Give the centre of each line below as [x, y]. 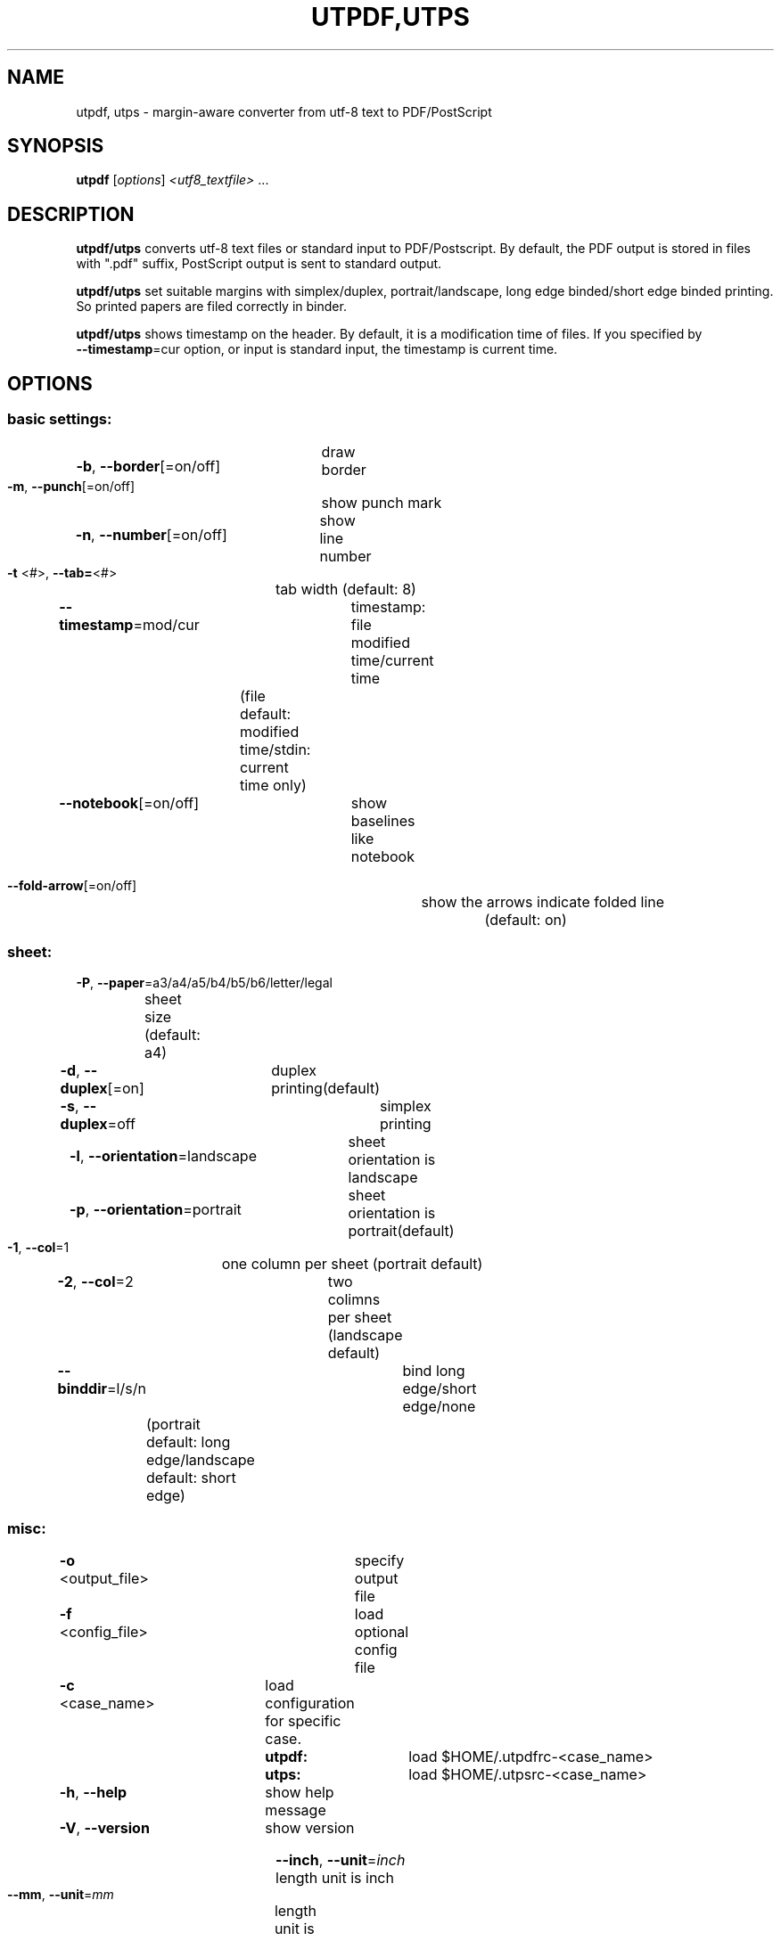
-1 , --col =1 [38, 1248]
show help [300, 1792]
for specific [303, 1721]
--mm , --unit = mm [61, 1894]
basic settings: [60, 419]
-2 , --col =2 [95, 1282]
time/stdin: [275, 749]
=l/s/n [127, 1389]
